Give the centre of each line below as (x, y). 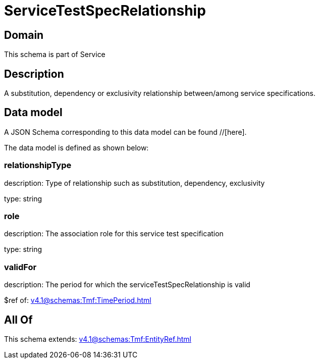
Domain (24, 35)
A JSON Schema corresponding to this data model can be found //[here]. (125, 132)
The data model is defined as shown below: (76, 147)
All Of (18, 320)
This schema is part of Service (55, 55)
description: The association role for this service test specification (114, 234)
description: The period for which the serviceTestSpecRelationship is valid (127, 285)
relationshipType (38, 165)
